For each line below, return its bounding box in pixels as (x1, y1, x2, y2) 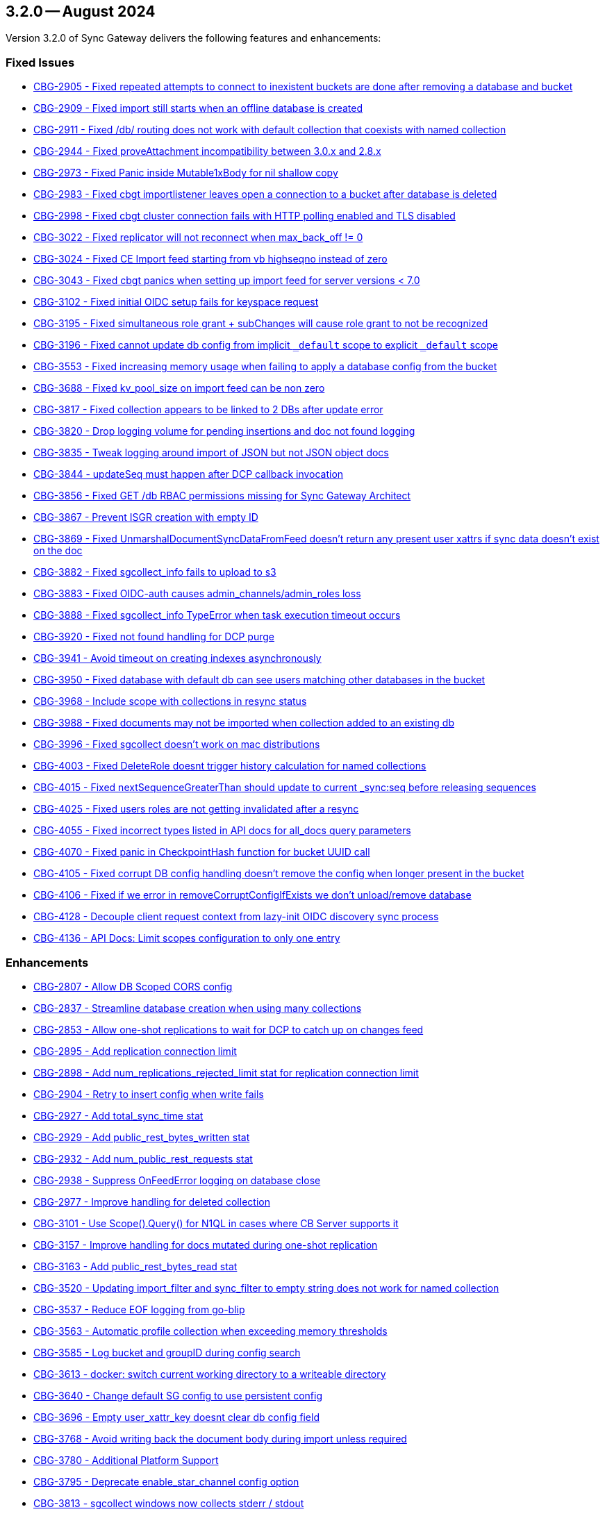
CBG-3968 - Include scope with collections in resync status (33, 695, 307, 708)
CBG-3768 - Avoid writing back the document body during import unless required (33, 1432, 407, 1445)
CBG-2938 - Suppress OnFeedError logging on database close (33, 1174, 321, 1186)
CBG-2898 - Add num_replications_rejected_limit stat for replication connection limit (33, 1066, 419, 1079)
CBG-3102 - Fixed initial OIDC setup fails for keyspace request (33, 296, 319, 308)
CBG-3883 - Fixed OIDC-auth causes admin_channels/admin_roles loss (33, 588, 361, 600)
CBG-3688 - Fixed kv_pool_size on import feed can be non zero (33, 382, 325, 394)
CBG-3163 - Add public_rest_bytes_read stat (33, 1260, 238, 1272)
